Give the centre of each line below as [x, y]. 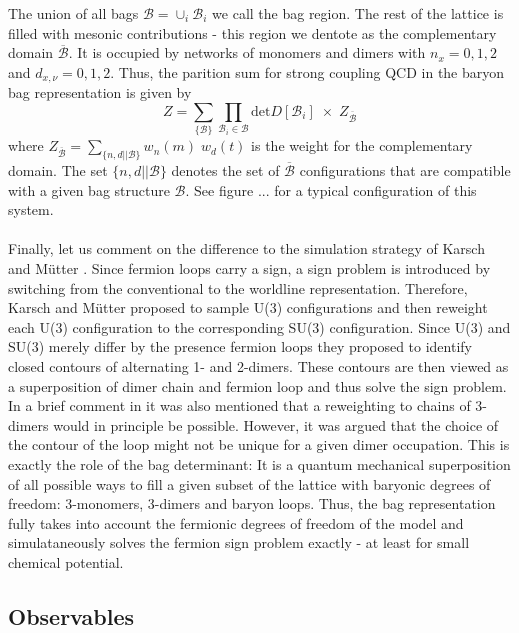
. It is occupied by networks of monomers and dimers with [247, 52]
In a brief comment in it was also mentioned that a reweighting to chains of [239, 405]
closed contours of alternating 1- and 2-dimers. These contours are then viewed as [258, 365]
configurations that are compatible [405, 170]
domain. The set [58, 170]
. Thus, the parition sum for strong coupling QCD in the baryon [307, 71]
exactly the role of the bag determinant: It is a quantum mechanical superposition [259, 463]
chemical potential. [66, 561]
